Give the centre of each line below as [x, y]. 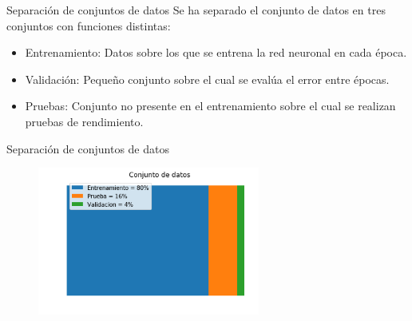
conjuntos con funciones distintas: [89, 25]
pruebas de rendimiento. [84, 121]
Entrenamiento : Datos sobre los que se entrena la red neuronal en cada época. [216, 52]
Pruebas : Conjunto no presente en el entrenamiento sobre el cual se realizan [210, 106]
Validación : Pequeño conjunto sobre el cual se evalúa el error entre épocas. [207, 79]
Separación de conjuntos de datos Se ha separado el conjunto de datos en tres [196, 10]
